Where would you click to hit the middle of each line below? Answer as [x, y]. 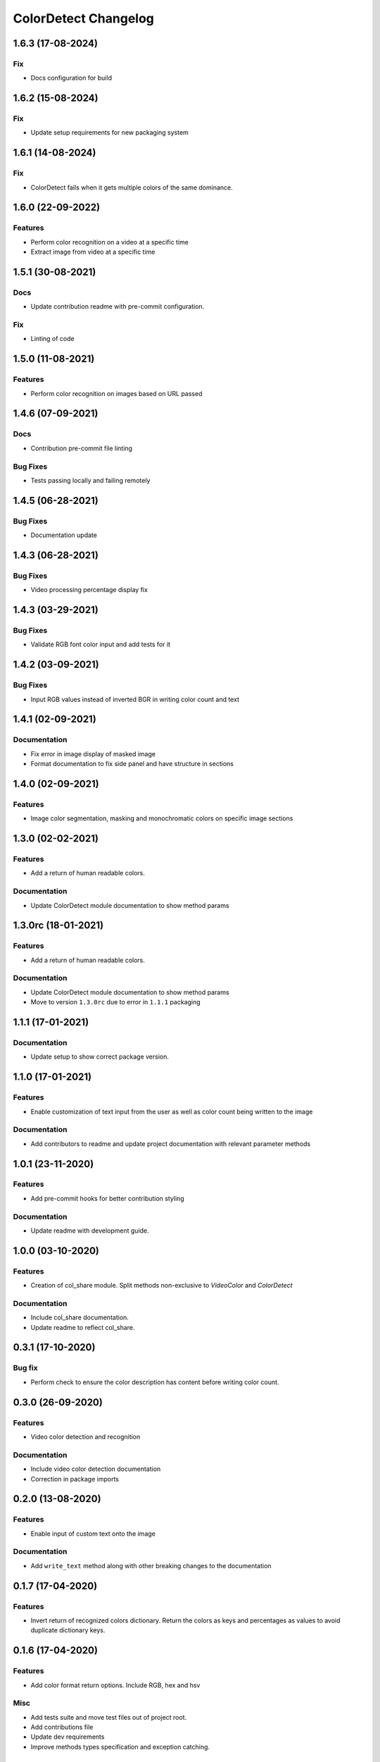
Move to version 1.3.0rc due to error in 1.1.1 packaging [115, 1002]
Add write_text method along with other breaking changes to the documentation [151, 1565]
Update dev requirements [68, 1737]
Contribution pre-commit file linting [82, 448]
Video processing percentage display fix [89, 590]
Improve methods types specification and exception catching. [120, 1746]
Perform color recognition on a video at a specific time [110, 242]
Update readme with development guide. [90, 1231]
